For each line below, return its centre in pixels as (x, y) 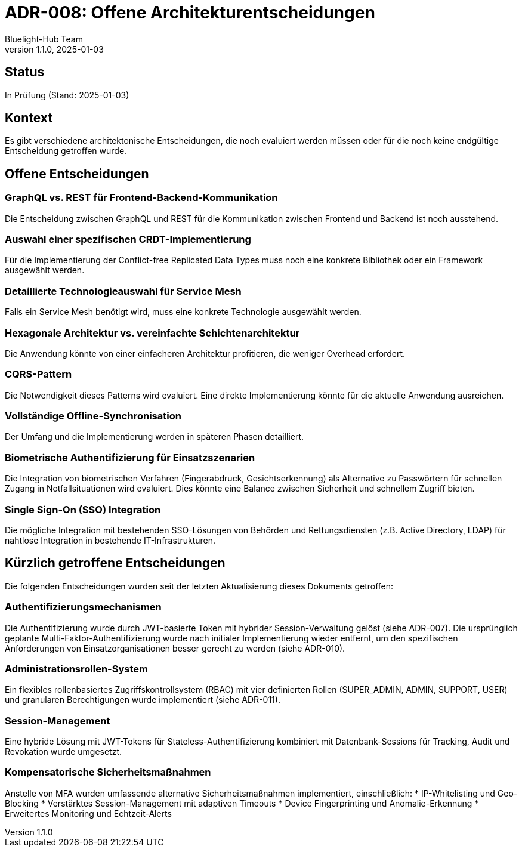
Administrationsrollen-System (76, 669)
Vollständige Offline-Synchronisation (93, 416)
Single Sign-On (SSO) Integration (83, 509)
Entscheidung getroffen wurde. (66, 151)
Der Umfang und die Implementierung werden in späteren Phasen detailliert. (155, 437)
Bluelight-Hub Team (44, 39)
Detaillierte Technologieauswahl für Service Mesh (123, 291)
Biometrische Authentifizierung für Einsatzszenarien (130, 457)
